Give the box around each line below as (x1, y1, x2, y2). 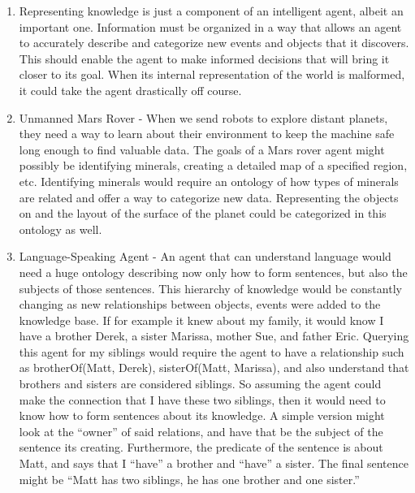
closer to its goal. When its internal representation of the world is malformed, (19, 66, 405, 83)
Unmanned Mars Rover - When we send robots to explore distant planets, (19, 109, 388, 126)
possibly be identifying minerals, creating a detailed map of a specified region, (19, 157, 408, 174)
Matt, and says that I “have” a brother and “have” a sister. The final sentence (19, 455, 409, 472)
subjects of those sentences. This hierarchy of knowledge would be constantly (19, 279, 402, 296)
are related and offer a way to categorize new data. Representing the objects (19, 188, 399, 205)
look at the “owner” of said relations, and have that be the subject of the (19, 422, 383, 439)
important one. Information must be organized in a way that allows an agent (19, 18, 402, 35)
